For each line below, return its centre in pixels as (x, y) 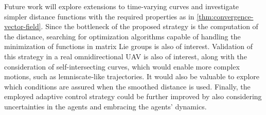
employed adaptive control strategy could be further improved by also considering (133, 96)
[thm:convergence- (225, 16)
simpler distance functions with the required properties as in (99, 16)
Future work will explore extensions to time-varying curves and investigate (122, 6)
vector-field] (23, 26)
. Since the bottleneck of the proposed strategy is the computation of (149, 26)
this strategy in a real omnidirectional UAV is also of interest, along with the (126, 56)
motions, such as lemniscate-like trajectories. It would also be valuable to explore (132, 76)
